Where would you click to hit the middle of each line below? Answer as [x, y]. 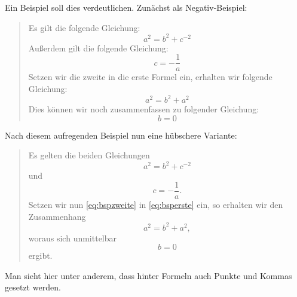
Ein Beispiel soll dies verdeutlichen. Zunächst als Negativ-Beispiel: [126, 7]
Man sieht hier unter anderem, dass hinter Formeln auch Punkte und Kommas [148, 275]
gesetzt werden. [33, 287]
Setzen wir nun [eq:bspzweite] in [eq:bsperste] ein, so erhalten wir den [156, 204]
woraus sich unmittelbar [73, 238]
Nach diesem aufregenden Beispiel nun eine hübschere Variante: [121, 135]
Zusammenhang [57, 216]
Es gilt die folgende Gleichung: [84, 27]
